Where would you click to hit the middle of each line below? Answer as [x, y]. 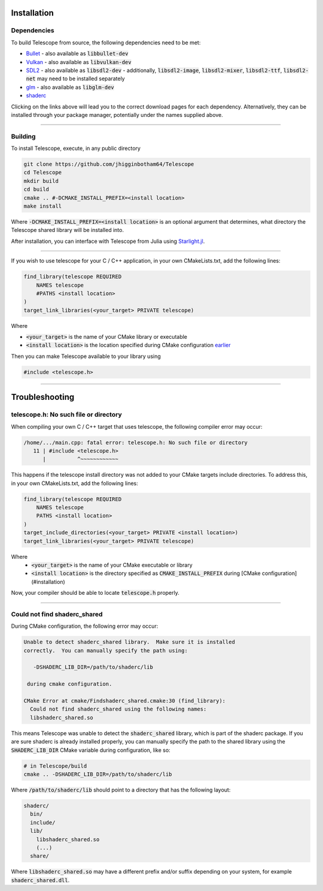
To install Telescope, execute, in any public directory [76, 148]
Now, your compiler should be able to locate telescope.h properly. [95, 593]
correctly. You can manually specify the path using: [106, 650]
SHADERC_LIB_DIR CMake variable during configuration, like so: [91, 750]
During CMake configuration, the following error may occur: [85, 626]
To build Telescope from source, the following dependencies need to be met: [106, 43]
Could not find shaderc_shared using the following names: [118, 709]
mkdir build [41, 181]
